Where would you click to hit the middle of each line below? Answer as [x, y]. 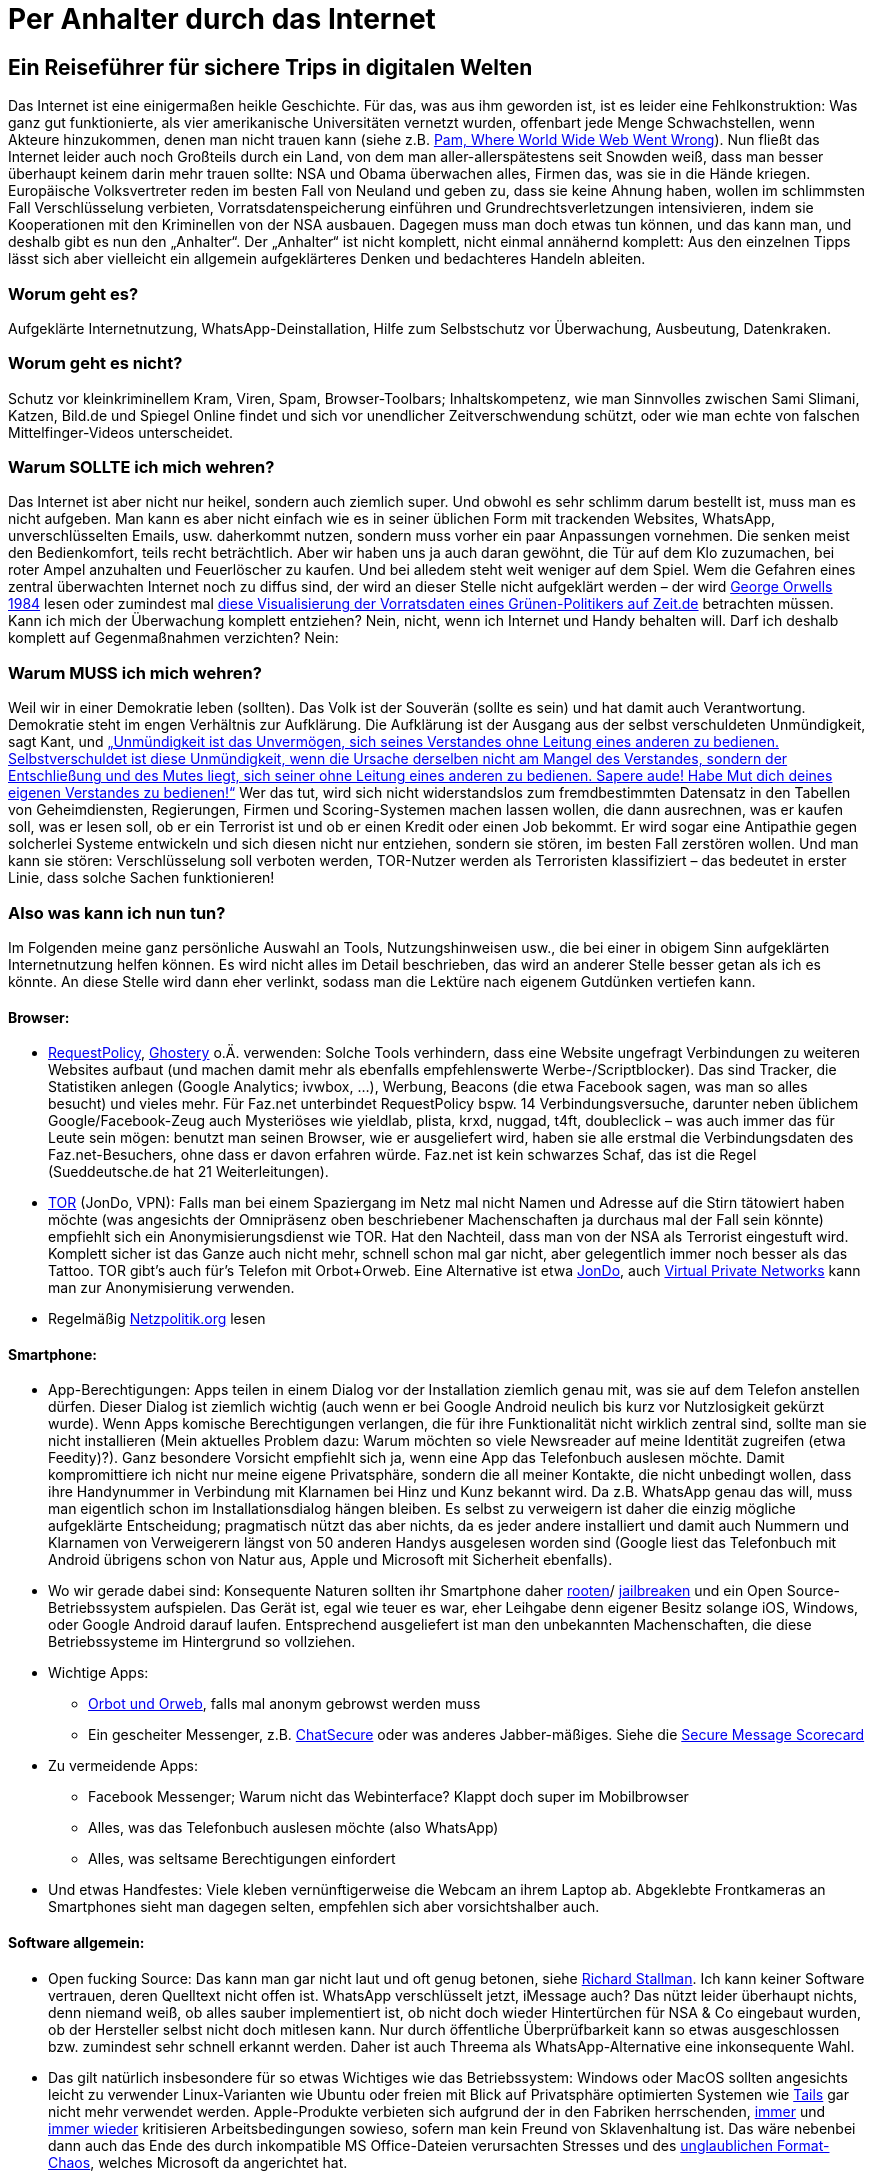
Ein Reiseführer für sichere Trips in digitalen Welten [270, 67]
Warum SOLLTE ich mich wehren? [141, 467]
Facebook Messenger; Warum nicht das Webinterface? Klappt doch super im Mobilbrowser [388, 1797]
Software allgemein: [76, 1942]
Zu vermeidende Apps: [123, 1766]
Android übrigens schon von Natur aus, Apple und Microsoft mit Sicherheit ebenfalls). [330, 1560]
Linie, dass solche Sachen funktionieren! [141, 878]
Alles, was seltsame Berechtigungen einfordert [242, 1859]
